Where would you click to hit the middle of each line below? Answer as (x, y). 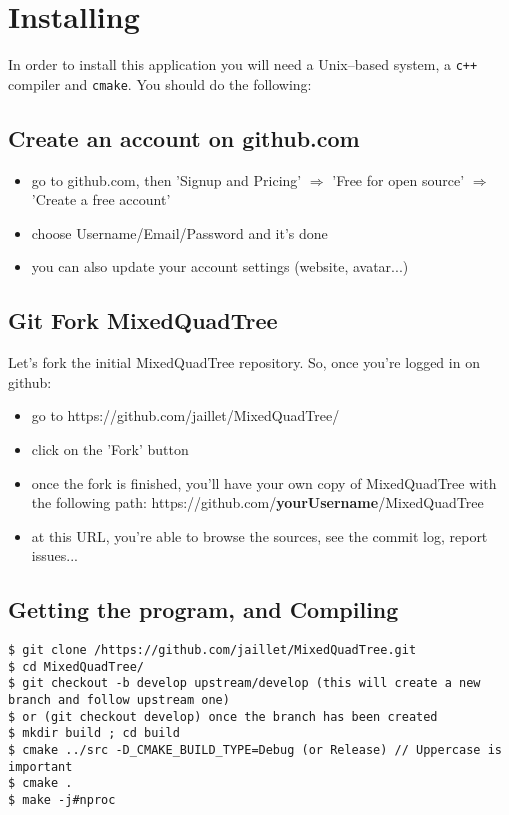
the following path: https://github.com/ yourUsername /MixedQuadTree (257, 502)
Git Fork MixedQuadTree (143, 320)
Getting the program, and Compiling (203, 609)
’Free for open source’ (398, 179)
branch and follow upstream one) (119, 700)
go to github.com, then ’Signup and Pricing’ (166, 179)
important (40, 766)
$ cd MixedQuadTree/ (76, 666)
